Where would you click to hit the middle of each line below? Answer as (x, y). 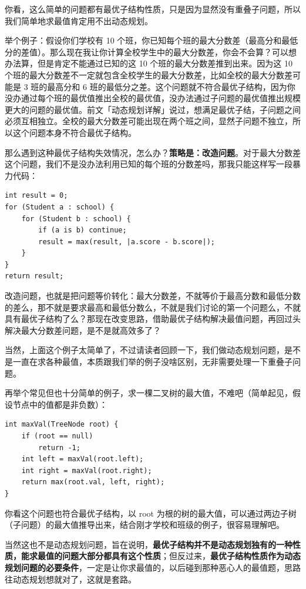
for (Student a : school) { (60, 207)
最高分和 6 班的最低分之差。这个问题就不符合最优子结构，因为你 (171, 86)
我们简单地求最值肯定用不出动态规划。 (79, 20)
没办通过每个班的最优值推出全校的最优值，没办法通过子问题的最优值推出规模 (153, 98)
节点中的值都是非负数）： (60, 404)
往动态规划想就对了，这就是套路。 (70, 579)
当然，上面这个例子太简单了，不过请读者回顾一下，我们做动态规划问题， (144, 350)
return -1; (59, 447)
